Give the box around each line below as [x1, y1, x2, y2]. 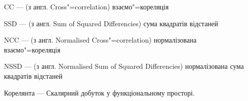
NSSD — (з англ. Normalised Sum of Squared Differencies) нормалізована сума [4, 61, 244, 71]
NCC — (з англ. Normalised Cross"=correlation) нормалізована [4, 35, 197, 45]
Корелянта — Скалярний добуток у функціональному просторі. [4, 87, 195, 98]
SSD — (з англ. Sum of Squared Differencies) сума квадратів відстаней [4, 18, 218, 28]
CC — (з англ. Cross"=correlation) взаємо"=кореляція [4, 1, 169, 11]
